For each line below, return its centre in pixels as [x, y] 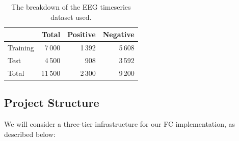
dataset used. [71, 17]
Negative [118, 34]
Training [21, 48]
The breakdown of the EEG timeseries [71, 7]
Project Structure [52, 103]
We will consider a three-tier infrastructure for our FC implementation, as [120, 124]
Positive [82, 34]
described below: [30, 134]
